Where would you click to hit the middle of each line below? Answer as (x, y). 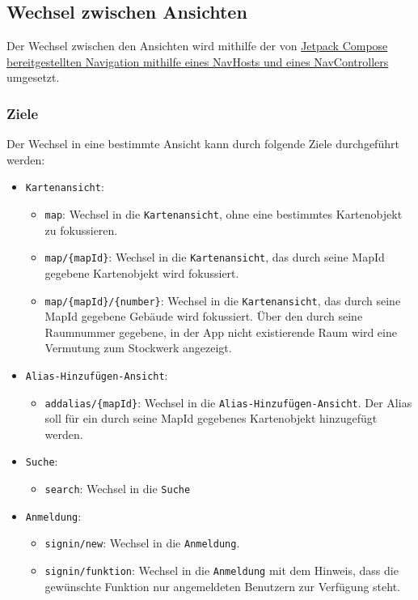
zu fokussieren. (81, 230)
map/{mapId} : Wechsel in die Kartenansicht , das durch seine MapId (215, 257)
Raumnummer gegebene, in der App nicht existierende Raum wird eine (221, 332)
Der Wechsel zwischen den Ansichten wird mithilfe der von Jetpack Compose (197, 46)
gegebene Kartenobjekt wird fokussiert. (142, 272)
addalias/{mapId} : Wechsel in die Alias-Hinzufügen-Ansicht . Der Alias (228, 402)
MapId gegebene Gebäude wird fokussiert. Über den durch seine (204, 316)
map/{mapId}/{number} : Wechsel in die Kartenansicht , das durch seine (223, 300)
